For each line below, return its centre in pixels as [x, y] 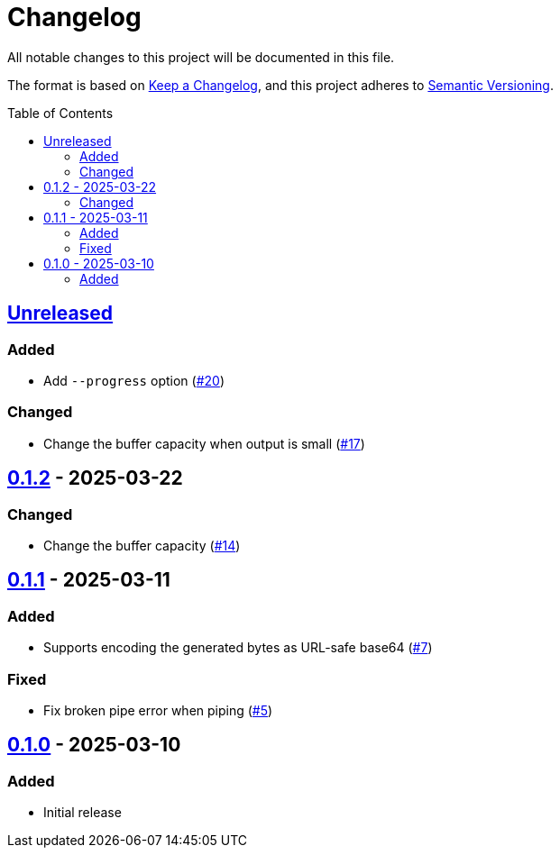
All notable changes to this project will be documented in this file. [201, 57]
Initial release [83, 813]
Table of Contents [60, 113]
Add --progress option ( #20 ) [134, 380]
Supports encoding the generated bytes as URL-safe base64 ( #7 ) [238, 648]
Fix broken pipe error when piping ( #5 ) [158, 710]
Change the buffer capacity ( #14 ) [142, 545]
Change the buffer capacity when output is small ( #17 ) [204, 443]
